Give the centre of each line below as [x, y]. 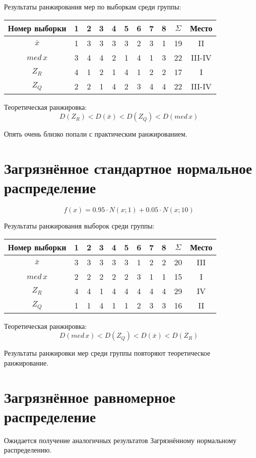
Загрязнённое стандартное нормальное [128, 168]
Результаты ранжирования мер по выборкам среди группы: [93, 6]
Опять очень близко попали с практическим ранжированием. [96, 134]
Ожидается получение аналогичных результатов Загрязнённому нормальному [120, 440]
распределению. [28, 450]
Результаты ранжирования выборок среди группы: [79, 226]
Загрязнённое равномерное [90, 397]
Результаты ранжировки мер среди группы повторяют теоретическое [107, 353]
